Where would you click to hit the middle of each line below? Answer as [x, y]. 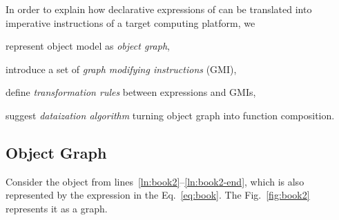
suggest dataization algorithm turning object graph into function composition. [170, 115]
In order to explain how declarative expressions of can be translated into [159, 9]
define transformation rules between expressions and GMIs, [131, 92]
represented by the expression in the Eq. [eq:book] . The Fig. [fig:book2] [158, 195]
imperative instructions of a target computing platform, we [130, 22]
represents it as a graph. [57, 208]
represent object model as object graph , [88, 46]
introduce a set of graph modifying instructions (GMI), [121, 69]
